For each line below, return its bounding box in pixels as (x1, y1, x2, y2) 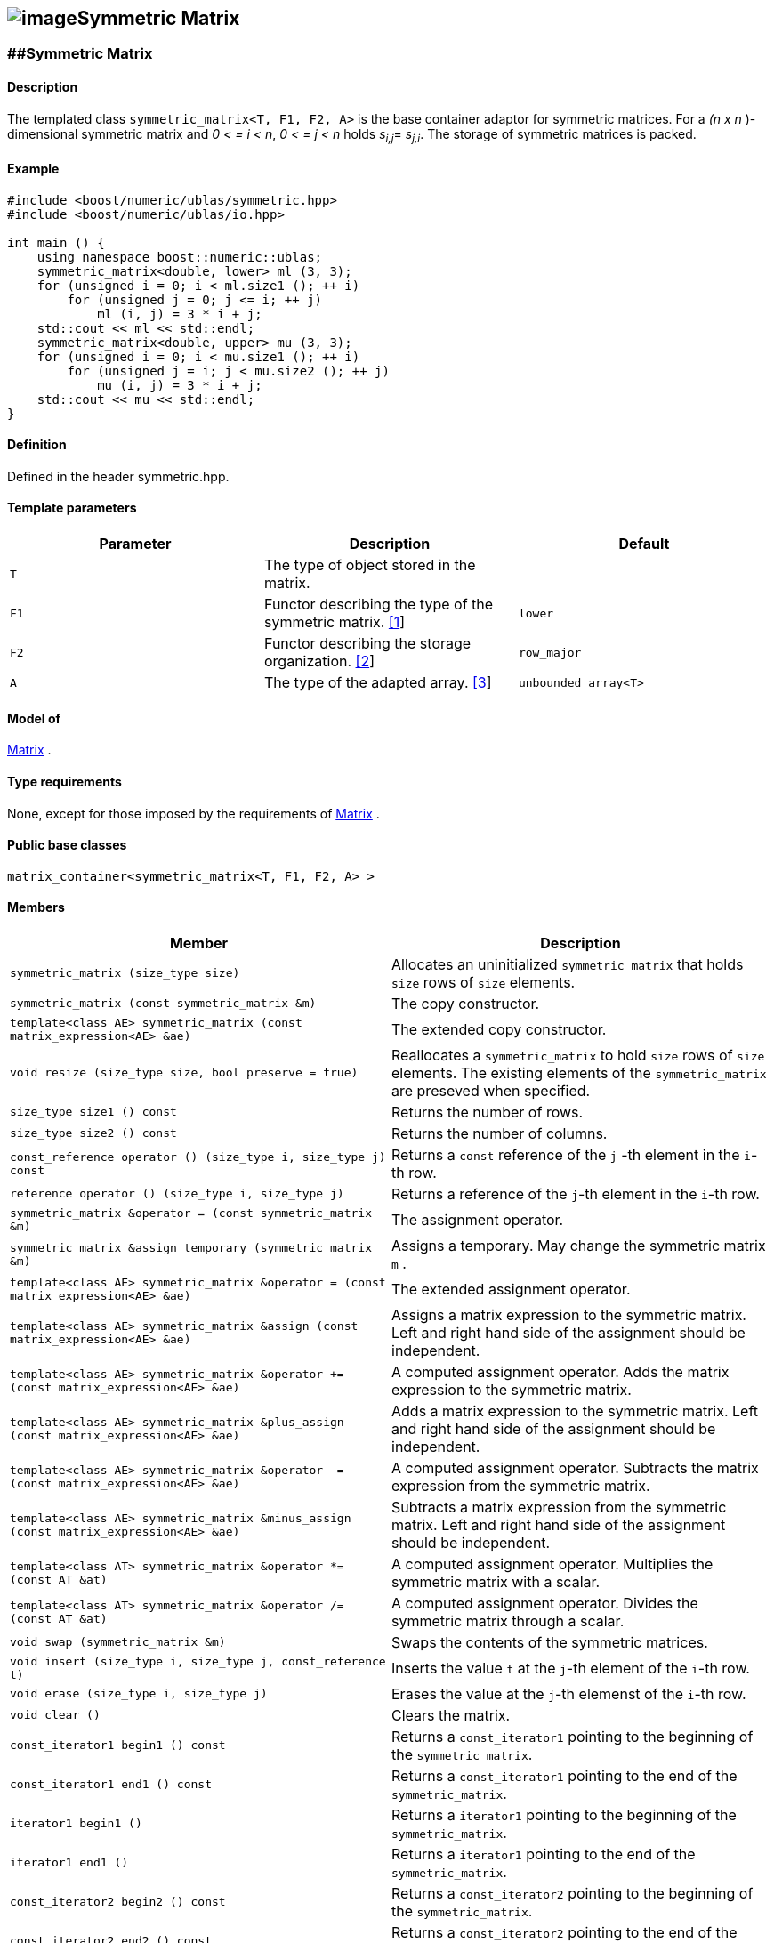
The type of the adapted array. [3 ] (263, 673, 492, 692)
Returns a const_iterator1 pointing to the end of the (391, 1766, 738, 1785)
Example (7, 161, 60, 177)
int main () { (7, 235, 105, 250)
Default (618, 535, 670, 553)
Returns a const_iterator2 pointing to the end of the (391, 1923, 738, 1941)
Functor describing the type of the (263, 595, 494, 614)
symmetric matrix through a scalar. (391, 1611, 625, 1630)
